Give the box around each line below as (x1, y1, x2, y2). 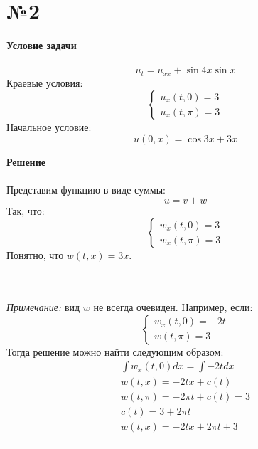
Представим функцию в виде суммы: (6, 182, 166, 197)
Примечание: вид (6, 300, 80, 315)
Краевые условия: (6, 75, 83, 90)
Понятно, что (6, 248, 64, 263)
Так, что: (6, 203, 45, 218)
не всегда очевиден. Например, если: (93, 300, 253, 315)
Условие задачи (6, 38, 77, 53)
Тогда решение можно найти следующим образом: (6, 344, 224, 359)
